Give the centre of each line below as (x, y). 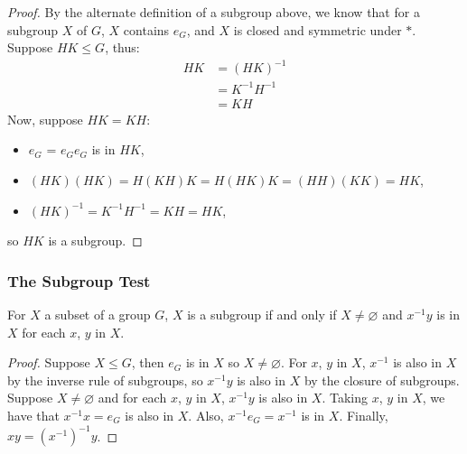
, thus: (122, 47)
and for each (132, 398)
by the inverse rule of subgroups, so (105, 380)
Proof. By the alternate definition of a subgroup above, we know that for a (214, 12)
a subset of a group (98, 315)
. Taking (345, 398)
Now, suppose (45, 119)
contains (146, 29)
